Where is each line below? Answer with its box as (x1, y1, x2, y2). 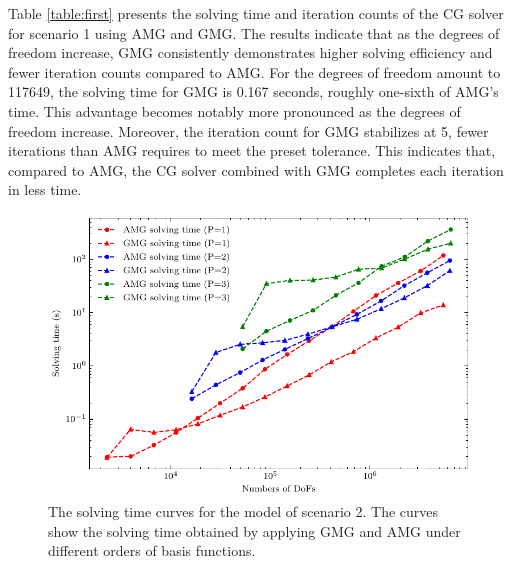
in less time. (8, 179, 82, 200)
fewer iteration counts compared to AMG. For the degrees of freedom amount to (8, 61, 501, 82)
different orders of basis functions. (48, 540, 256, 561)
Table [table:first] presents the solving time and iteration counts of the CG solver (8, 3, 504, 23)
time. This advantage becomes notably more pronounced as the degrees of (8, 100, 461, 121)
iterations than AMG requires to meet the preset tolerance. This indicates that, (8, 140, 496, 161)
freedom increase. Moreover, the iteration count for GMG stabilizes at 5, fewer (8, 120, 489, 141)
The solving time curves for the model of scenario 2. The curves (48, 501, 439, 522)
